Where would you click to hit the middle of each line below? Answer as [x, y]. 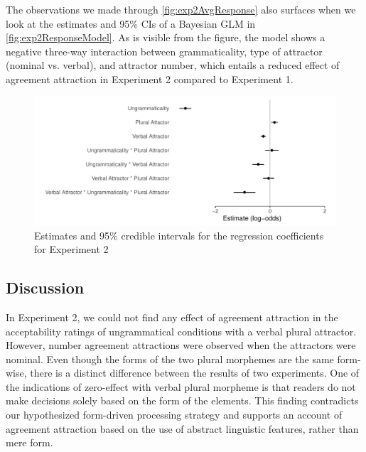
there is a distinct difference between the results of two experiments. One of [195, 373]
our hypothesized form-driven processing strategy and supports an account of [174, 415]
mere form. [29, 442]
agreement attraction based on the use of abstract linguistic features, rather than [182, 428]
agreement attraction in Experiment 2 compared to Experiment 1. [150, 79]
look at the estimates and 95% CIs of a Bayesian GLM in [131, 23]
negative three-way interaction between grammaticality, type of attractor [164, 51]
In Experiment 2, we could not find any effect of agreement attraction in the [172, 317]
